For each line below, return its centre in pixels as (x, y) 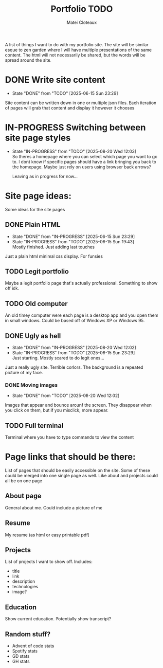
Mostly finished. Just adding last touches (53, 247)
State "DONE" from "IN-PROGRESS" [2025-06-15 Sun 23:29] (73, 236)
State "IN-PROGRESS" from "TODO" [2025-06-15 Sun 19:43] (73, 241)
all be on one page (24, 481)
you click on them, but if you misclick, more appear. (57, 410)
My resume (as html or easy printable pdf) (47, 535)
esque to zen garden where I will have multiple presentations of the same (78, 50)
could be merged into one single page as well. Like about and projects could (81, 476)
